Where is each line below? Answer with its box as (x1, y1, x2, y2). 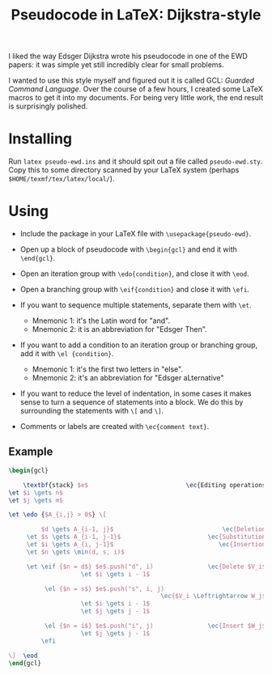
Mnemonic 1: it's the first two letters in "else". (32, 364, 184, 374)
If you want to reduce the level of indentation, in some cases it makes (19, 388, 253, 398)
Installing (8, 129, 73, 148)
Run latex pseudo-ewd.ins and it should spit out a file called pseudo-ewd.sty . (8, 156, 263, 167)
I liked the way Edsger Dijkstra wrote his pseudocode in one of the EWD (8, 51, 249, 62)
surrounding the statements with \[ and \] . (19, 406, 164, 416)
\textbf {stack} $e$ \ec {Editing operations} (23, 481, 270, 489)
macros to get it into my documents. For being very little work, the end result (8, 93, 264, 103)
